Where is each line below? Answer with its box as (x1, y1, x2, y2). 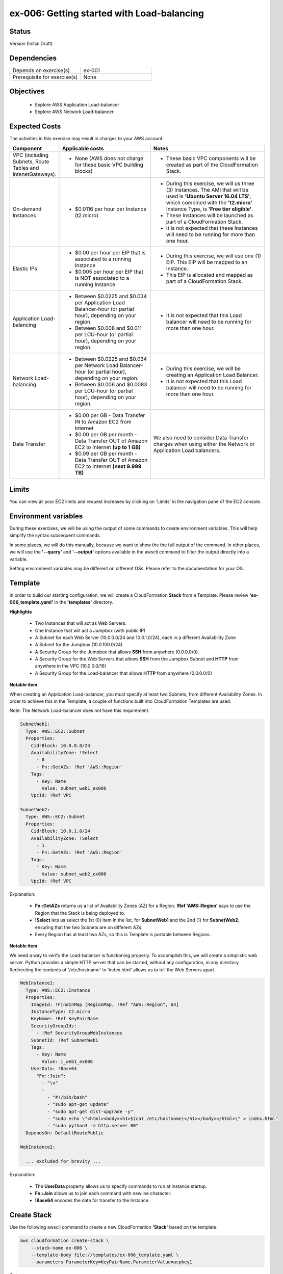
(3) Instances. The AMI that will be (166, 186, 249, 193)
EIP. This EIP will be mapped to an (166, 258, 248, 266)
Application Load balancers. (153, 446, 221, 454)
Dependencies (9, 54, 57, 62)
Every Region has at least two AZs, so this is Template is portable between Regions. (35, 931, 211, 937)
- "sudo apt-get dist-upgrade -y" (46, 1108, 134, 1114)
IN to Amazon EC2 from (74, 418, 132, 425)
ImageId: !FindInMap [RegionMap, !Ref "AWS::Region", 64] (31, 1001, 179, 1007)
